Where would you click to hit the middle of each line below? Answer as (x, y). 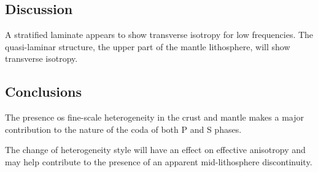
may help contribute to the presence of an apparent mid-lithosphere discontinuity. (159, 161)
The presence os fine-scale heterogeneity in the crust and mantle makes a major (154, 117)
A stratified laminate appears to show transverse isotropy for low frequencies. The (159, 35)
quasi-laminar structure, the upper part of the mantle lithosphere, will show (148, 46)
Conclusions (44, 92)
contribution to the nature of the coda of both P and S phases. (123, 129)
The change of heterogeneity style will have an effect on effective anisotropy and (155, 150)
